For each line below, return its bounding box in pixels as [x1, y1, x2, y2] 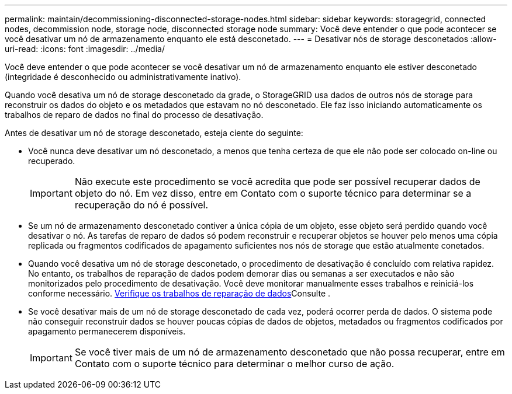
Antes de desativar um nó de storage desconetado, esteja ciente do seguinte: [5, 128, 303, 138]
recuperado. [28, 156, 75, 166]
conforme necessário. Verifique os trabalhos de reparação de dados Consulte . [28, 288, 331, 298]
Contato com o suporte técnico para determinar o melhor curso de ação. [74, 358, 395, 369]
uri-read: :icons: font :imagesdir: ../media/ [5, 44, 165, 54]
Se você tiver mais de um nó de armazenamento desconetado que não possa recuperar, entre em [74, 346, 505, 358]
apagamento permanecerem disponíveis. [28, 326, 186, 336]
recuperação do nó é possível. [74, 199, 209, 211]
